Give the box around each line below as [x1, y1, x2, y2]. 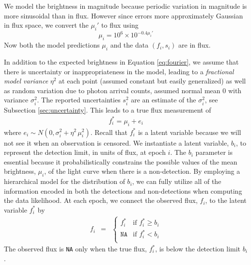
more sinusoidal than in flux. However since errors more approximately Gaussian [4, 10, 243, 20]
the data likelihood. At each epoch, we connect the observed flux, [4, 195, 198, 205]
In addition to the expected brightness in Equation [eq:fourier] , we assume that [4, 57, 239, 67]
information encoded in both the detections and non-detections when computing [4, 185, 242, 196]
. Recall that [90, 127, 128, 137]
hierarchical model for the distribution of [4, 176, 125, 186]
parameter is [195, 147, 233, 157]
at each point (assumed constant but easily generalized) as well [59, 76, 246, 86]
